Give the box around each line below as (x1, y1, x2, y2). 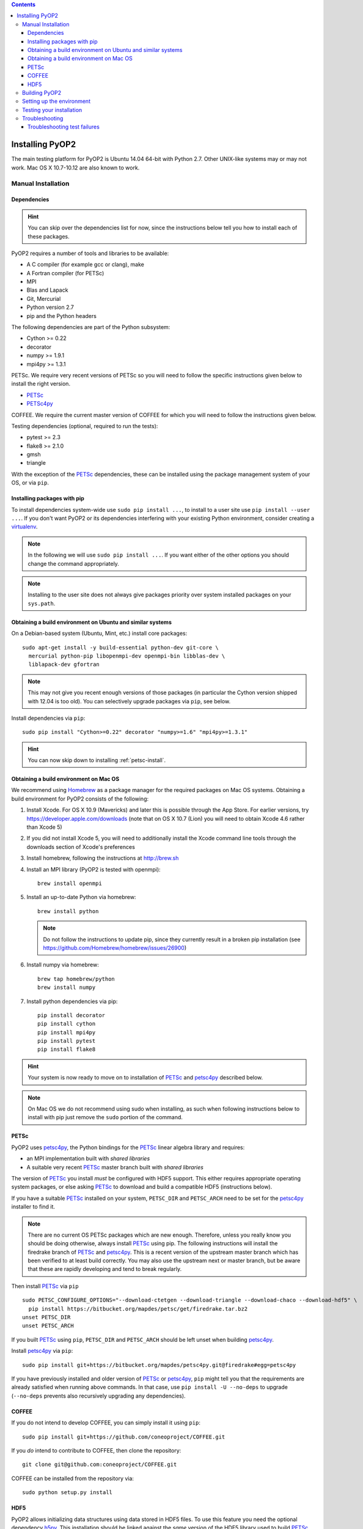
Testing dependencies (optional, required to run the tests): (11, 422, 158, 429)
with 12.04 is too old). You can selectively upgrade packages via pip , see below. (28, 697, 231, 705)
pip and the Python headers (26, 312, 97, 319)
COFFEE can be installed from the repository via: (11, 1475, 134, 1482)
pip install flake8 (37, 1046, 96, 1053)
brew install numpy (37, 984, 96, 991)
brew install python (37, 908, 99, 914)
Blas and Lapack (26, 286, 68, 294)
